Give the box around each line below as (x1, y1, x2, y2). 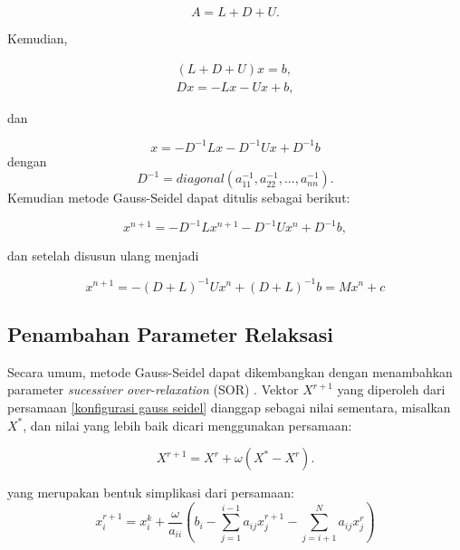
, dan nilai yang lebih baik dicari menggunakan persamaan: (23, 415, 352, 434)
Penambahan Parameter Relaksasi (7, 319, 334, 347)
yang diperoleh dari (337, 380, 446, 399)
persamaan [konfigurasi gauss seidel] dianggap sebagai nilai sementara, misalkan (7, 397, 451, 416)
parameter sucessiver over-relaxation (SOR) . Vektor (7, 380, 299, 399)
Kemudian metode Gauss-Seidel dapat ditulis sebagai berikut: (7, 188, 350, 207)
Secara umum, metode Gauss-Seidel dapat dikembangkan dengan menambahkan (7, 362, 453, 381)
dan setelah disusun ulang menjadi (7, 246, 199, 265)
